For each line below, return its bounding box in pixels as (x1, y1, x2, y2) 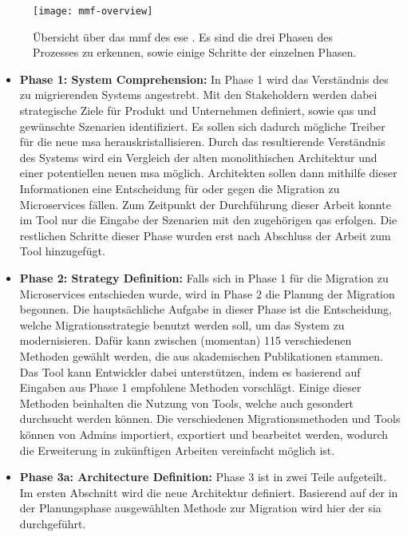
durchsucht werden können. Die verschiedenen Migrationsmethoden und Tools (19, 410, 401, 427)
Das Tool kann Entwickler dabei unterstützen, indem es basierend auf (19, 363, 361, 380)
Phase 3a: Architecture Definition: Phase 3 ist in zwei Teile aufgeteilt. (19, 468, 387, 485)
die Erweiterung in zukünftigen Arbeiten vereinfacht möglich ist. (19, 441, 335, 458)
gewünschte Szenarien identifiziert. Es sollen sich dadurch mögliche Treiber (19, 117, 385, 134)
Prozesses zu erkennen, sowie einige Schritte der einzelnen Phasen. (33, 44, 357, 61)
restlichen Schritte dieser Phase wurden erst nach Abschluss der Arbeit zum (19, 227, 391, 243)
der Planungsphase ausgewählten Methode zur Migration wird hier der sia (19, 499, 381, 516)
